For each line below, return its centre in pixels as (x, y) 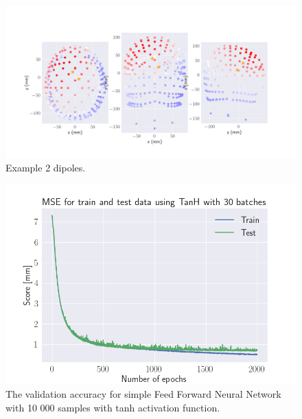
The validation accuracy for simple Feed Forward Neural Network (143, 394)
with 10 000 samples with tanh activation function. (113, 407)
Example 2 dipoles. (46, 168)
